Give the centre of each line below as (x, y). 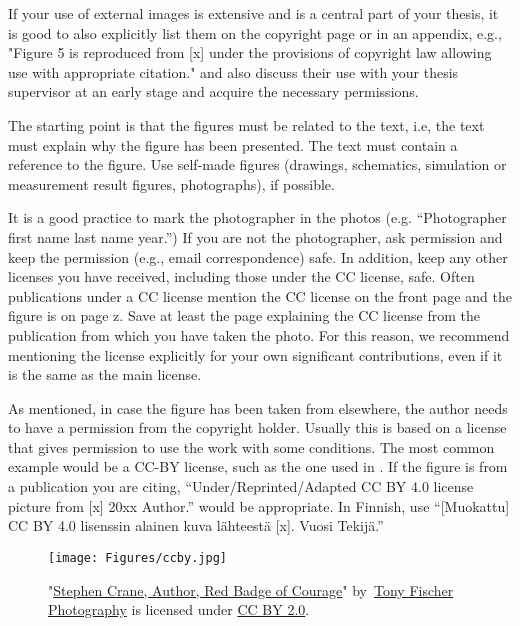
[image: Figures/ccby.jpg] (137, 557)
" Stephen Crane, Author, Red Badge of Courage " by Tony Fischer (251, 589)
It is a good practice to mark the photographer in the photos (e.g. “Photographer (257, 217)
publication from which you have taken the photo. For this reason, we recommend (259, 334)
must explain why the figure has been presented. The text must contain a (233, 144)
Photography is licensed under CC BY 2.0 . (179, 609)
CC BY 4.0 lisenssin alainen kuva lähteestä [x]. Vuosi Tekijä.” (196, 525)
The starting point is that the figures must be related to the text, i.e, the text (246, 124)
